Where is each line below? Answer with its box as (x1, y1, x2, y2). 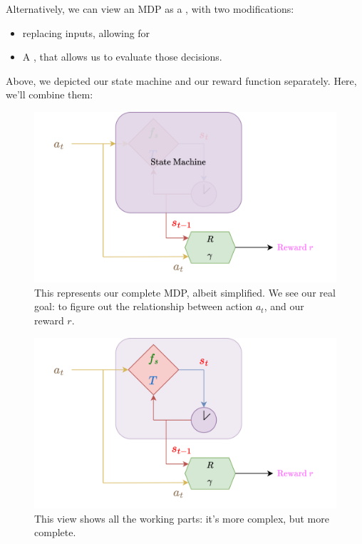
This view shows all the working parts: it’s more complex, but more (34, 510, 329, 525)
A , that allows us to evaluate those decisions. (22, 49, 222, 64)
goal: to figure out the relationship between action (34, 299, 253, 314)
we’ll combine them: (6, 87, 93, 102)
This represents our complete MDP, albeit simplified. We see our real (34, 284, 336, 299)
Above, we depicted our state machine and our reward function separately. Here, (6, 73, 357, 88)
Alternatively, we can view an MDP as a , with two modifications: (6, 1, 294, 16)
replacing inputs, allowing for (22, 25, 150, 40)
